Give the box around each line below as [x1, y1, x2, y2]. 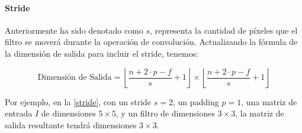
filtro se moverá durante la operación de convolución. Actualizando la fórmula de [5, 35, 298, 48]
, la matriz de [235, 107, 284, 119]
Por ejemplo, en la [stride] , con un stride [5, 95, 152, 108]
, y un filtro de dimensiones [115, 107, 216, 119]
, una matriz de [241, 95, 297, 108]
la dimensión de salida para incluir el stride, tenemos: [5, 47, 199, 59]
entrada [5, 107, 33, 119]
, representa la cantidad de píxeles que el [150, 24, 298, 36]
